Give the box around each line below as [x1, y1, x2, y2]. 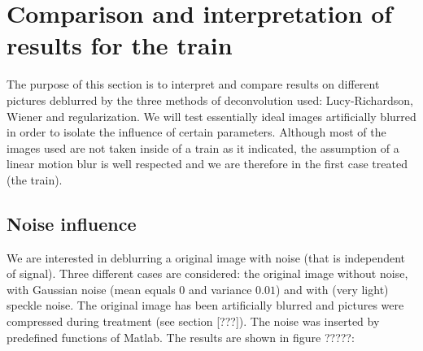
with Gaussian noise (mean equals [7, 280, 176, 297]
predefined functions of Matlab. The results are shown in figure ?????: [7, 328, 355, 345]
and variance [189, 280, 252, 297]
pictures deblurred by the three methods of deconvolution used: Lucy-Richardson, [7, 91, 413, 108]
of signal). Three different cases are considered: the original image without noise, [7, 265, 408, 282]
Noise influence [7, 210, 137, 236]
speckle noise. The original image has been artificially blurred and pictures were [7, 297, 404, 314]
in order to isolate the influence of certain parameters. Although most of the [7, 123, 386, 141]
